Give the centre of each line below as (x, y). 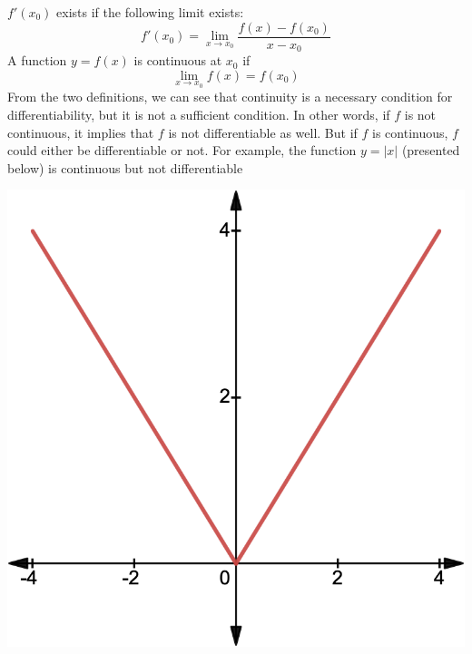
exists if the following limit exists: (150, 12)
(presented (431, 150)
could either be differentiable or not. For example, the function (182, 150)
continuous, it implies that (81, 132)
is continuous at (178, 60)
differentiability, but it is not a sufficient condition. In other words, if (199, 114)
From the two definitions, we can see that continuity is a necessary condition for (230, 97)
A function (37, 60)
